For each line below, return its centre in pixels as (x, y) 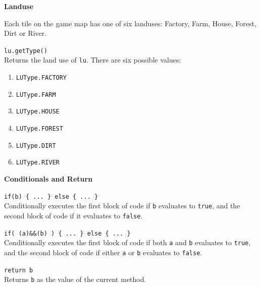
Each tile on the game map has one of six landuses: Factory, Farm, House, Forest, (130, 23)
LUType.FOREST (39, 129)
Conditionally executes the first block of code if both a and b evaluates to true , (127, 242)
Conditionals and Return (48, 179)
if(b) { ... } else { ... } (51, 196)
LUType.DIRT (36, 146)
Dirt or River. (25, 33)
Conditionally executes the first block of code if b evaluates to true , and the (122, 206)
